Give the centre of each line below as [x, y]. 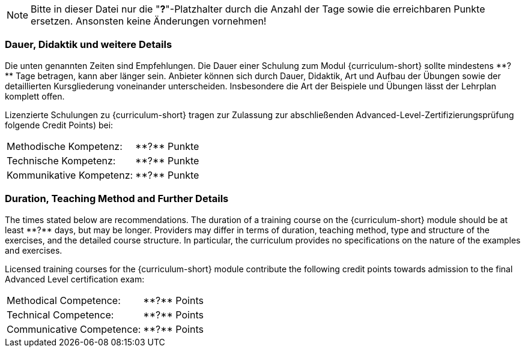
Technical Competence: [60, 315]
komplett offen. [35, 96]
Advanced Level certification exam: [75, 279]
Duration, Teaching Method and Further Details [117, 199]
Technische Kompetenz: [61, 160]
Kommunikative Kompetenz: [70, 175]
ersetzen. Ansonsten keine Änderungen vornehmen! [149, 21]
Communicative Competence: [74, 329]
